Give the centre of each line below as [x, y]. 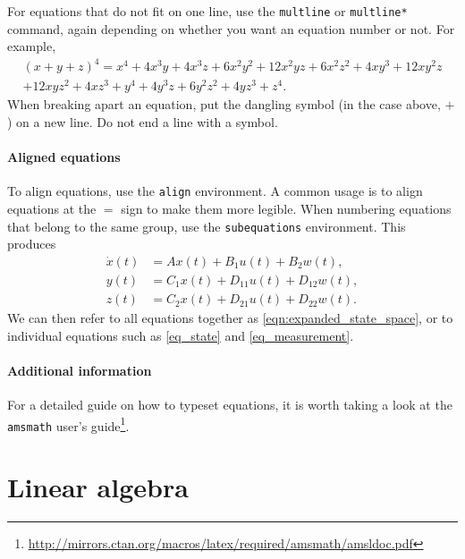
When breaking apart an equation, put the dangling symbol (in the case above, [224, 104]
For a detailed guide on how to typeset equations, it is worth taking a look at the [230, 405]
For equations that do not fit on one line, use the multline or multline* [207, 11]
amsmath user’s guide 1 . [68, 424]
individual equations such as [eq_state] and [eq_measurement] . [181, 335]
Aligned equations [64, 157]
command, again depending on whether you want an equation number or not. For [231, 28]
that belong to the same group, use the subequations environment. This [207, 226]
